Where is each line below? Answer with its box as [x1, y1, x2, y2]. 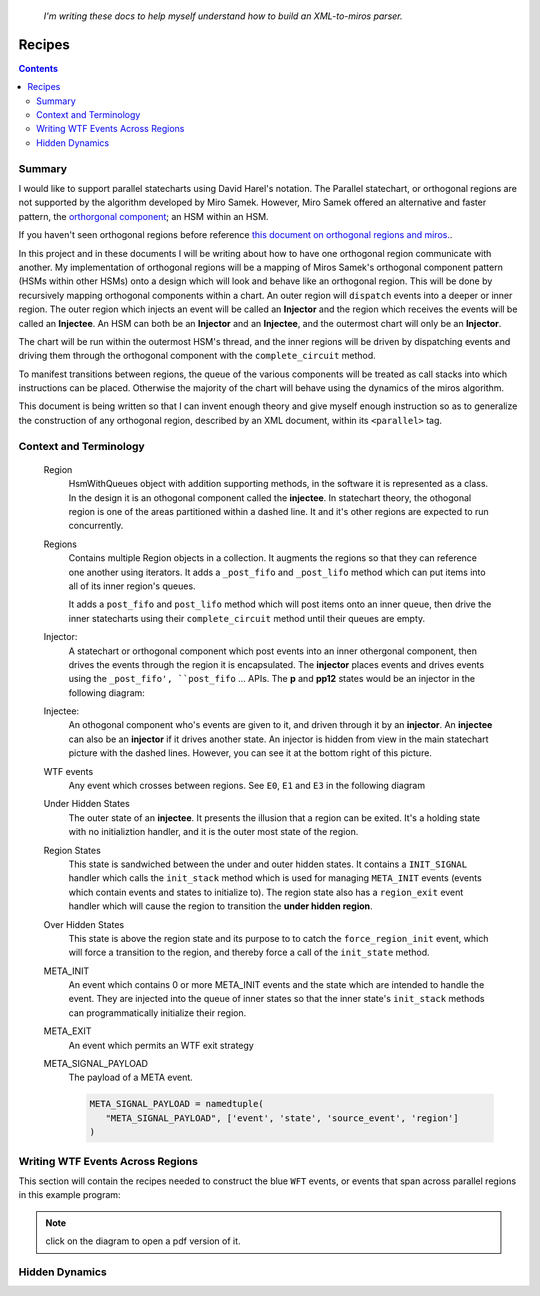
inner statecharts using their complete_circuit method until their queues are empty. [68, 612, 426, 624]
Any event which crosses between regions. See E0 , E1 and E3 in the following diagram [68, 780, 425, 792]
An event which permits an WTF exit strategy [68, 1039, 254, 1051]
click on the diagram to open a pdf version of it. [45, 1235, 241, 1247]
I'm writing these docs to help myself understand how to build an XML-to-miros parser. [43, 10, 404, 22]
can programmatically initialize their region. [68, 1006, 247, 1019]
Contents [18, 62, 59, 74]
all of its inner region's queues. [68, 580, 196, 592]
